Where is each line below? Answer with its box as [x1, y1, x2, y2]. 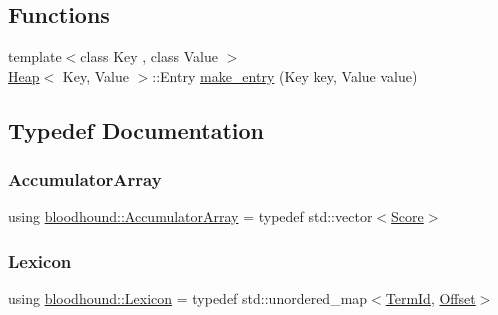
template [8, 46, 62, 67]
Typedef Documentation [8, 114, 264, 145]
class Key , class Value [80, 46, 218, 67]
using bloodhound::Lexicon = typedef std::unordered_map [8, 288, 368, 309]
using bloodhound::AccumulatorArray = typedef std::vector [8, 206, 373, 227]
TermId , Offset [385, 288, 476, 309]
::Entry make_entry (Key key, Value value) [152, 65, 418, 86]
